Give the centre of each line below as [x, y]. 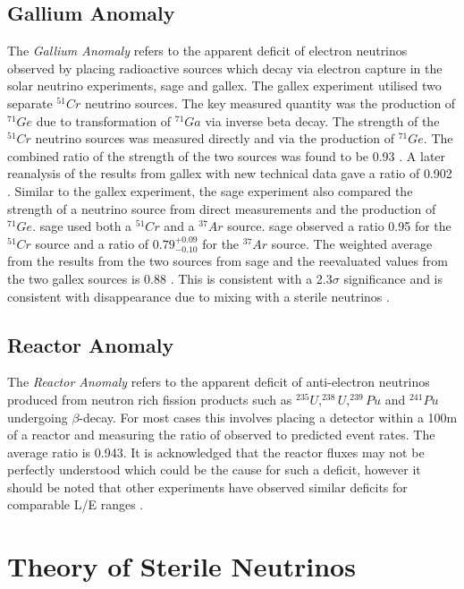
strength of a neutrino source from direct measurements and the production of [222, 208]
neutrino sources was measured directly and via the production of [215, 138]
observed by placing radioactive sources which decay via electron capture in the [225, 68]
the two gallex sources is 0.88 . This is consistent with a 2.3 [170, 278]
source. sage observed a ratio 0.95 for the [339, 226]
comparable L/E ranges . [76, 504]
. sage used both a [82, 226]
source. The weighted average [352, 243]
